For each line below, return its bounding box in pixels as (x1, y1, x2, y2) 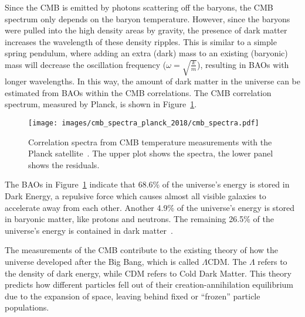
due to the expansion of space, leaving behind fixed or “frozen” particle (5, 289, 260, 302)
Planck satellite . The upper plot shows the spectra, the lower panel (28, 147, 273, 159)
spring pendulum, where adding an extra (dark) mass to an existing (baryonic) (5, 47, 288, 59)
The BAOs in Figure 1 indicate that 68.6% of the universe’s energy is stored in (5, 178, 290, 190)
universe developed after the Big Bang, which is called (5, 255, 199, 267)
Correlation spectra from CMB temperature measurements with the (28, 135, 272, 148)
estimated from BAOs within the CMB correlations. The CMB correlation (5, 86, 272, 98)
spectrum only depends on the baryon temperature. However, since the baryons (5, 12, 290, 25)
